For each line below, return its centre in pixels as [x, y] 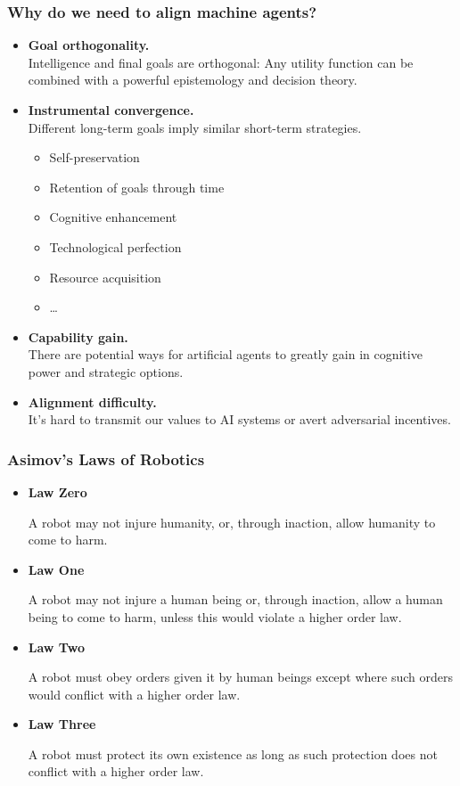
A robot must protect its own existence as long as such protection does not [233, 753]
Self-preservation [94, 157]
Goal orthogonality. [89, 45]
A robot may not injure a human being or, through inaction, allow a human [235, 599]
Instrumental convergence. [111, 110]
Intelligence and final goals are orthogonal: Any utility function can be [221, 62]
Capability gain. [78, 336]
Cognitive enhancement [113, 217]
